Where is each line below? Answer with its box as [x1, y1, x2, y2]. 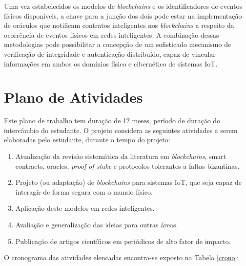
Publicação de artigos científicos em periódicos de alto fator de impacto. [15, 236, 231, 246]
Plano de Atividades [4, 87, 143, 107]
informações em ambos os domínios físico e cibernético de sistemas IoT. [4, 58, 218, 68]
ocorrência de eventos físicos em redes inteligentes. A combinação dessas [4, 29, 219, 40]
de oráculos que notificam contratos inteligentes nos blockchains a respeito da [4, 20, 234, 30]
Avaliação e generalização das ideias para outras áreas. [15, 220, 178, 230]
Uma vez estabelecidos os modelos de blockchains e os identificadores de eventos [4, 1, 243, 11]
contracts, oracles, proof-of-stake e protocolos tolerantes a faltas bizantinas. [15, 160, 240, 171]
